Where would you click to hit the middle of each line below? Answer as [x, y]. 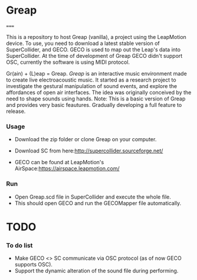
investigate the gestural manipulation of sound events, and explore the [92, 86]
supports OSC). [34, 265]
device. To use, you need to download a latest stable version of [83, 43]
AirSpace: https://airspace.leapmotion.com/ [67, 168]
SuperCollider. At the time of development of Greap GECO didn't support [94, 56]
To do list [19, 245]
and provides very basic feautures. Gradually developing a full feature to [94, 105]
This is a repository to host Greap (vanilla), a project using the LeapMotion [96, 37]
